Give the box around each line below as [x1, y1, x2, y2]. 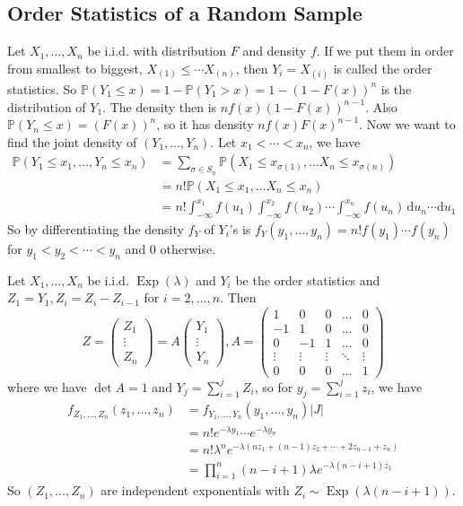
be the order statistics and [235, 270, 380, 289]
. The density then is [102, 97, 217, 116]
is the [380, 79, 412, 98]
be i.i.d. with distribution [87, 41, 227, 60]
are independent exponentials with [100, 481, 290, 500]
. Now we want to [359, 115, 456, 134]
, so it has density [156, 115, 254, 134]
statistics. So [7, 79, 77, 98]
